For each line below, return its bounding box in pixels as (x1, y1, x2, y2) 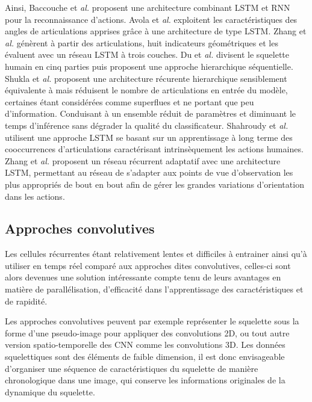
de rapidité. (5, 294, 48, 307)
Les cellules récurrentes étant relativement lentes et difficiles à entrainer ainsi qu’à (5, 247, 307, 260)
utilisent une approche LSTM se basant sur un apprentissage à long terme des (5, 131, 293, 143)
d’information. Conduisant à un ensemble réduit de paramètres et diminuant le (5, 107, 296, 120)
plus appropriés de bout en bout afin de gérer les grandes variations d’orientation (5, 178, 304, 190)
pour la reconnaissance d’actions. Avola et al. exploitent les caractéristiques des (5, 13, 298, 25)
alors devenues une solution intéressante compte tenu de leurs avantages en (5, 271, 281, 283)
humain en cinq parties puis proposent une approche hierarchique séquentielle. (5, 60, 293, 72)
